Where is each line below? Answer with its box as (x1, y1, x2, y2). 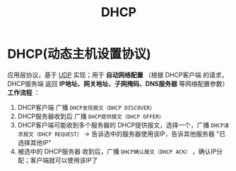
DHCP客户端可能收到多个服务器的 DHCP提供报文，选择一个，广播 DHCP (17, 120, 224, 129)
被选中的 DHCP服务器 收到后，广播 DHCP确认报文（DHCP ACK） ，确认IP (17, 147, 217, 156)
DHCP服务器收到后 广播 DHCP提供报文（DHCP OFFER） (17, 112, 165, 120)
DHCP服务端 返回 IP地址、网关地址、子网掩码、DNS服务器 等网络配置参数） (7, 79, 229, 88)
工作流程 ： (7, 88, 40, 96)
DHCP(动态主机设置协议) (7, 46, 152, 62)
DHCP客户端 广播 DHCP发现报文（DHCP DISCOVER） (17, 103, 155, 111)
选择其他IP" (17, 138, 52, 146)
